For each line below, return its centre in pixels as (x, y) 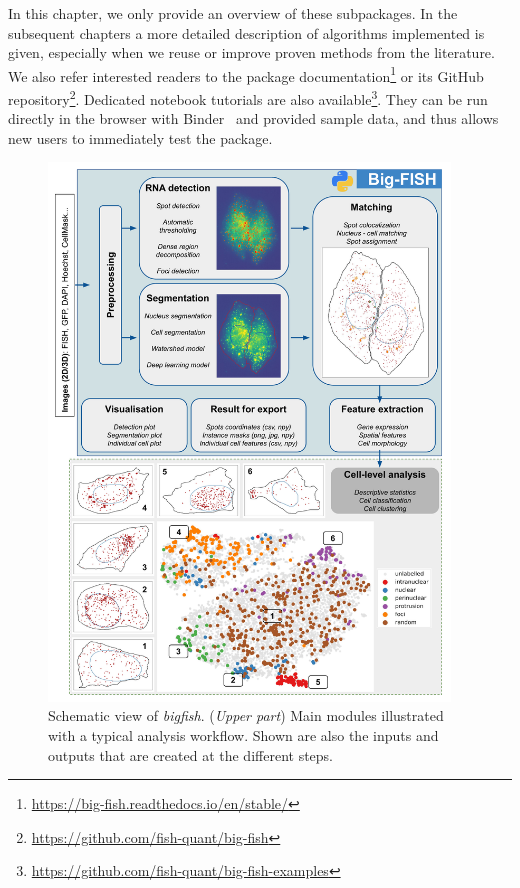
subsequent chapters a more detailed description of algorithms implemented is (246, 32)
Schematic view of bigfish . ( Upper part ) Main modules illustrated (246, 715)
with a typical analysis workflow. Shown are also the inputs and (243, 735)
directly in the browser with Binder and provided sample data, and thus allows (253, 118)
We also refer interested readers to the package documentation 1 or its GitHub (246, 74)
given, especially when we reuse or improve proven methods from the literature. (251, 52)
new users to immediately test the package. (140, 137)
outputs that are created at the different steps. (190, 754)
